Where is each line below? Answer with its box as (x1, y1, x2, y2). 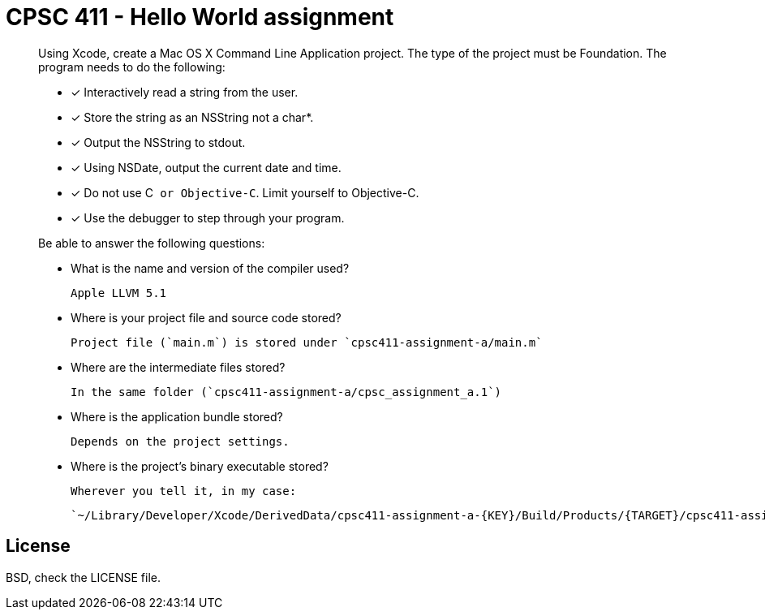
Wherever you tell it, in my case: (71, 484, 297, 498)
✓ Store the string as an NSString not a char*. (71, 110, 314, 124)
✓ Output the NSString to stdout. (71, 135, 246, 149)
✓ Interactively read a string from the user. (71, 84, 299, 99)
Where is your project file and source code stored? (71, 310, 342, 325)
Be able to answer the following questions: (38, 235, 265, 250)
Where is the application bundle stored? (71, 409, 283, 424)
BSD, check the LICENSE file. (6, 570, 161, 584)
